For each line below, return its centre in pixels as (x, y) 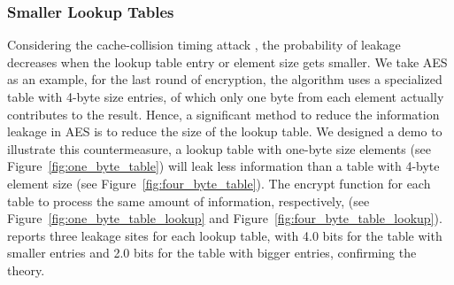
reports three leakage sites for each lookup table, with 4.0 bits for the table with (225, 235)
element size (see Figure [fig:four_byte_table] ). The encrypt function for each (219, 183)
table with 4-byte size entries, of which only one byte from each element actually (226, 96)
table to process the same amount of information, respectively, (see (189, 200)
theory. (26, 270)
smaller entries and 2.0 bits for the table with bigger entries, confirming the (212, 253)
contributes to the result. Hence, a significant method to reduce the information (223, 114)
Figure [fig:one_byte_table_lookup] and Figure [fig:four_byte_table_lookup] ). (225, 218)
